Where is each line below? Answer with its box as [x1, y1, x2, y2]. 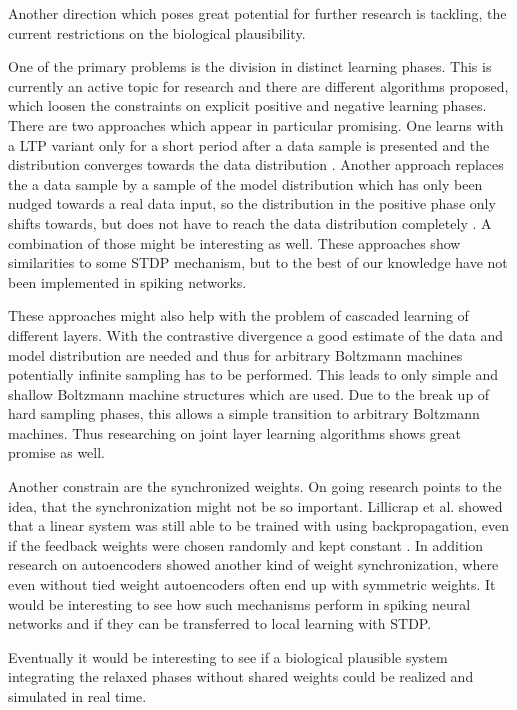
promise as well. [8, 442, 106, 463]
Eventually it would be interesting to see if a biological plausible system [8, 646, 448, 667]
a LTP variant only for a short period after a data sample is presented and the [8, 134, 490, 155]
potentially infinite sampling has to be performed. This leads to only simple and [8, 364, 499, 385]
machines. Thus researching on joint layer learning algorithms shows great [8, 422, 461, 443]
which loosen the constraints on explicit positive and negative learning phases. [8, 95, 487, 116]
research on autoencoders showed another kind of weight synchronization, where [8, 554, 499, 575]
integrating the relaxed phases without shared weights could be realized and [8, 666, 474, 687]
